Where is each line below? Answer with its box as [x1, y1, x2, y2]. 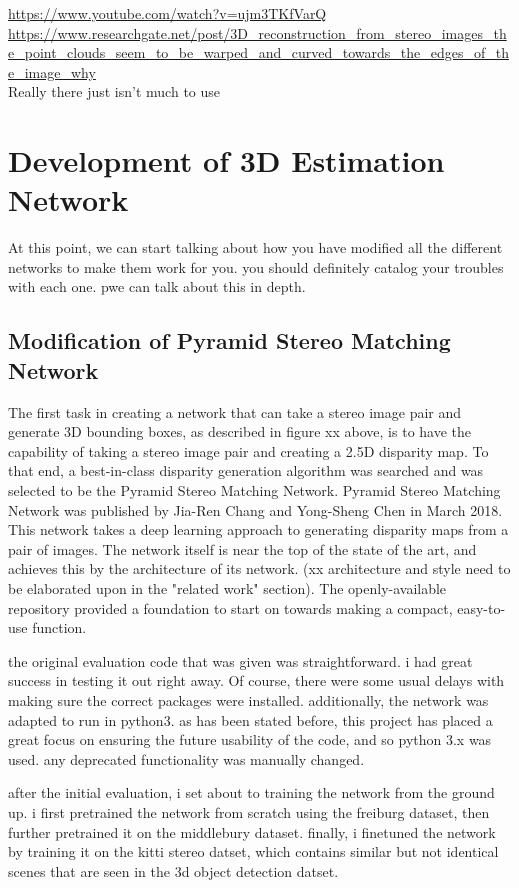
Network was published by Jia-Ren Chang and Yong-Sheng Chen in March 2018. [8, 499, 503, 520]
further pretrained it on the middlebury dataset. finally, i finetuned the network [8, 821, 496, 842]
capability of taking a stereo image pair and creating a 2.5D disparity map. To [8, 440, 489, 461]
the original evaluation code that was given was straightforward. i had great [8, 650, 473, 671]
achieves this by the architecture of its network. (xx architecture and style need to [8, 558, 511, 579]
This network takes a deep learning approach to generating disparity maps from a [8, 519, 509, 540]
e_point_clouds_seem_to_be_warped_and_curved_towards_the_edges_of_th [8, 42, 509, 63]
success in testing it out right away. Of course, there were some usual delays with [8, 670, 505, 691]
